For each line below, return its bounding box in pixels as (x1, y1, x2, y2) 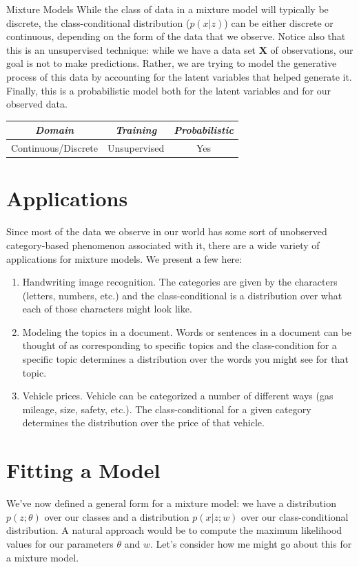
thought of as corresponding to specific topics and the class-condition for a (22, 338, 337, 352)
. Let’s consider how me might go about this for (150, 536, 352, 550)
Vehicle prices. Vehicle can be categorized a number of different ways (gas (22, 388, 334, 403)
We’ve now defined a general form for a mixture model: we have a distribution (6, 496, 336, 510)
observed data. (6, 97, 68, 111)
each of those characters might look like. (22, 301, 192, 316)
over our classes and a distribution (44, 509, 189, 524)
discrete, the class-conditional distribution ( (6, 15, 190, 30)
